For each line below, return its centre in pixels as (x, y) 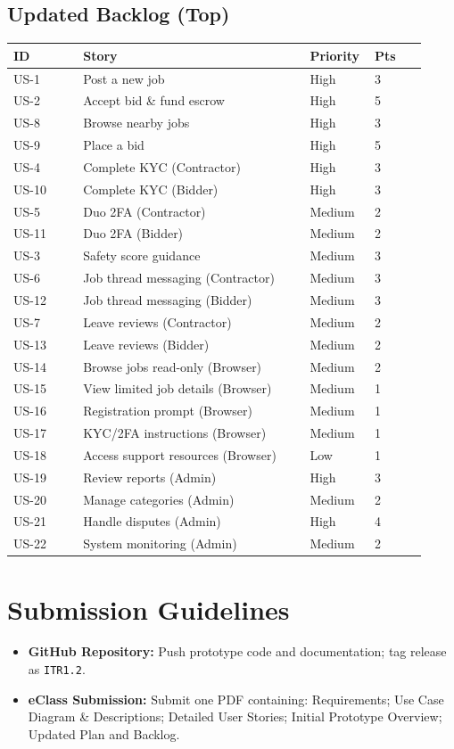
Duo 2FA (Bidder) (133, 233)
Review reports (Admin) (150, 477)
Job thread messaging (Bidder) (168, 299)
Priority (334, 55)
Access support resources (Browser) (180, 454)
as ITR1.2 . (57, 669)
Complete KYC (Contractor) (162, 166)
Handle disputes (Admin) (152, 521)
